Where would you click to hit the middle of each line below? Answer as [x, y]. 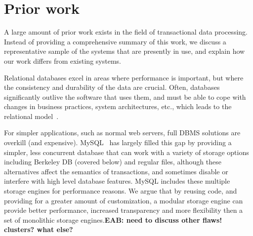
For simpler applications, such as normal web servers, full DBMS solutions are [122, 133]
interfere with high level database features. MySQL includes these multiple [117, 181]
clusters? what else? [39, 229]
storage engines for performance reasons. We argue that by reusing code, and [121, 191]
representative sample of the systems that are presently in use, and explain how [125, 51]
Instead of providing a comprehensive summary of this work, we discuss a [115, 41]
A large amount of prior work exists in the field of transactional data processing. [126, 32]
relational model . [31, 116]
